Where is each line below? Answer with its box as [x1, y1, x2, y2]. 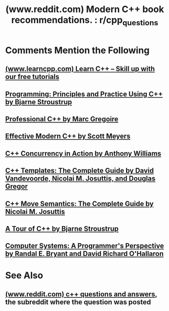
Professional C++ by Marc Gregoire [5, 115, 119, 123]
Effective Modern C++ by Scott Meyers [5, 132, 131, 141]
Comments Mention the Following [5, 45, 150, 56]
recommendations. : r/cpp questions [11, 14, 158, 27]
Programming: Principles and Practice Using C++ [5, 90, 163, 98]
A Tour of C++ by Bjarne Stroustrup [5, 224, 119, 233]
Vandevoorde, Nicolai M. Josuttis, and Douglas [5, 174, 155, 183]
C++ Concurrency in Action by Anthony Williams [5, 149, 161, 158]
